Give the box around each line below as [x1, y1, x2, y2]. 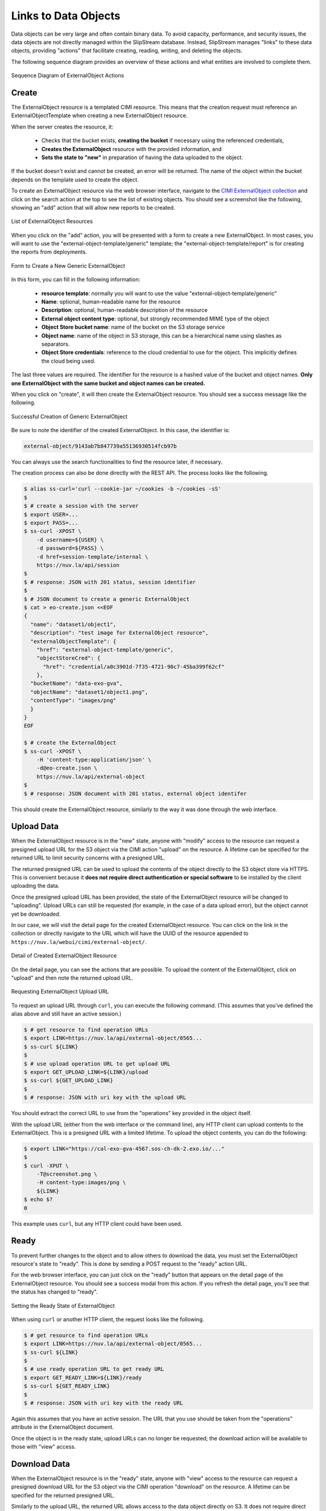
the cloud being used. [41, 357, 96, 364]
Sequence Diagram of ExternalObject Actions [11, 72, 124, 79]
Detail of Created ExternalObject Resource [11, 952, 117, 959]
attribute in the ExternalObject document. [11, 1423, 114, 1431]
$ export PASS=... [24, 520, 78, 526]
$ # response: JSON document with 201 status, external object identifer [24, 790, 247, 797]
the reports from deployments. [11, 248, 88, 256]
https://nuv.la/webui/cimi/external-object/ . [11, 938, 147, 945]
